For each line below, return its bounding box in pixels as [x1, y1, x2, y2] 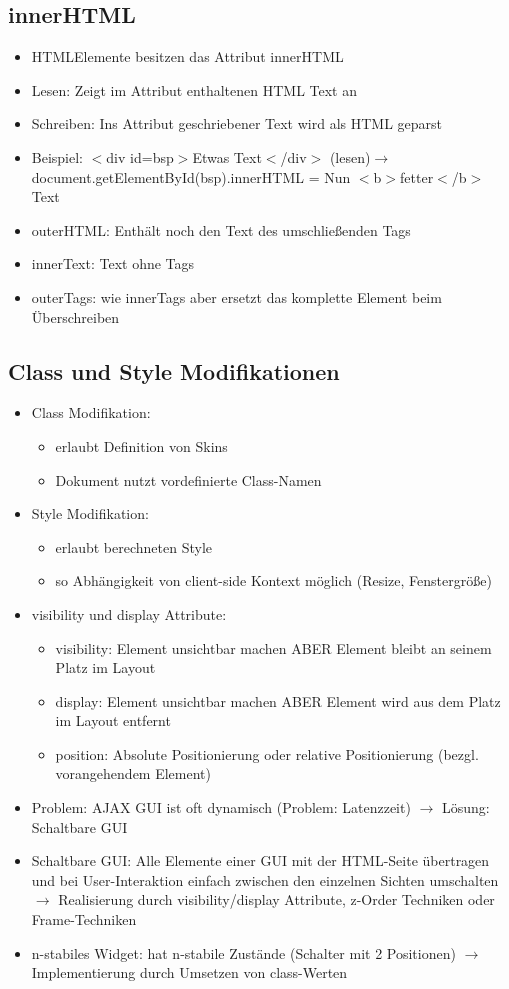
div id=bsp [106, 146, 174, 167]
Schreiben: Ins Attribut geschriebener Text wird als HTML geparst [31, 113, 443, 134]
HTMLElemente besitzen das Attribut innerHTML [31, 46, 344, 67]
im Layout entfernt [55, 710, 171, 731]
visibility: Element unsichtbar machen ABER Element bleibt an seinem [55, 637, 492, 658]
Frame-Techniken [31, 909, 137, 930]
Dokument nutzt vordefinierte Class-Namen [55, 469, 322, 490]
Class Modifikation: [31, 402, 151, 423]
